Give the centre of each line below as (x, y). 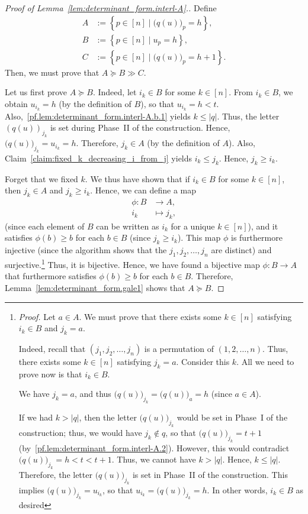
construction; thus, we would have (80, 432)
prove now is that (50, 374)
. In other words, (237, 489)
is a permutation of (179, 348)
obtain (16, 103)
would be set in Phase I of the (232, 417)
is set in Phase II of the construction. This (210, 474)
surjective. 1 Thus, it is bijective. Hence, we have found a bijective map (132, 264)
